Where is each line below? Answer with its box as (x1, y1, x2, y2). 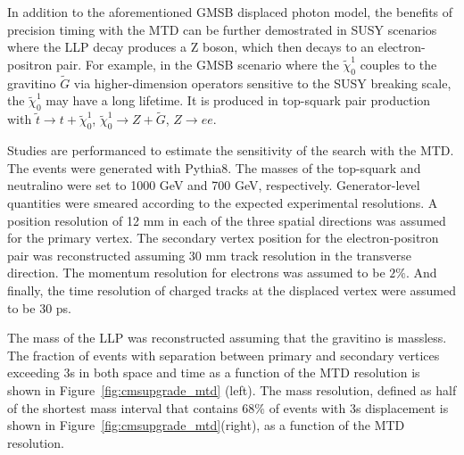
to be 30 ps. (7, 298, 72, 317)
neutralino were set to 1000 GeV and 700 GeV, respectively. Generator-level (7, 176, 420, 194)
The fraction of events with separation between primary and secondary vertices (7, 345, 440, 364)
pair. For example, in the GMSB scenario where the (55, 54, 339, 73)
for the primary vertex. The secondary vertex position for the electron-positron (7, 228, 439, 247)
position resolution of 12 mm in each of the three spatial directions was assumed (7, 211, 446, 229)
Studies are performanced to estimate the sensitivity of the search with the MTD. (7, 141, 454, 160)
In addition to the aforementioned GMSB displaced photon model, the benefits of (7, 3, 453, 21)
